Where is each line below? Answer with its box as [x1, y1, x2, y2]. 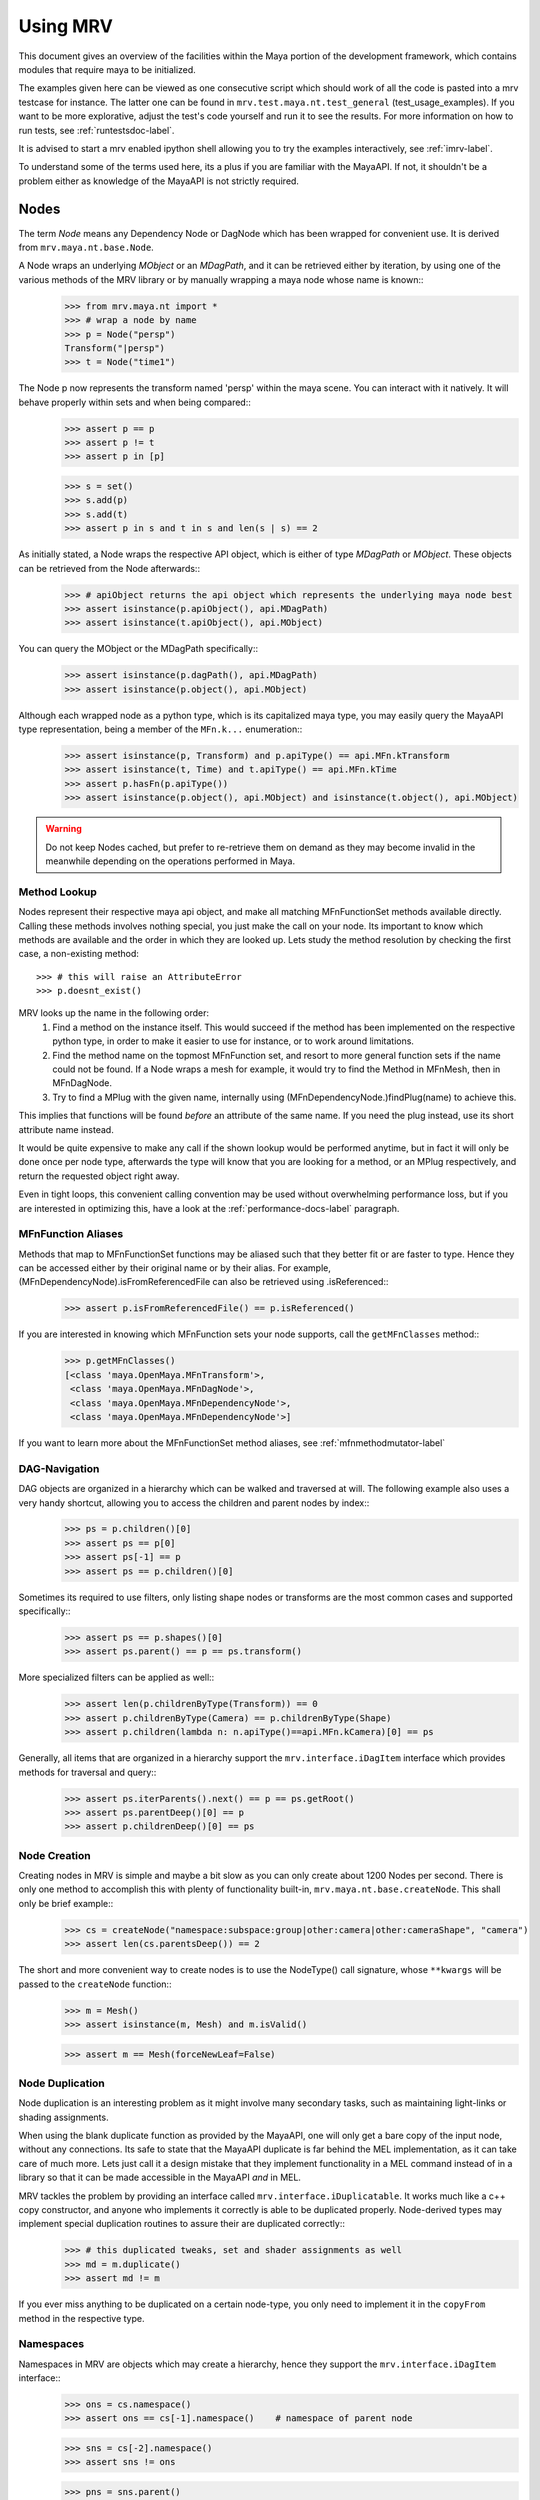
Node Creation [18, 1848, 91, 1862]
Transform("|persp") [64, 342, 165, 354]
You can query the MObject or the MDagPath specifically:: [18, 643, 259, 655]
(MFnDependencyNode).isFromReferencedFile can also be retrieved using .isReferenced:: [18, 1276, 389, 1288]
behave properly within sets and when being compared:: [18, 396, 252, 408]
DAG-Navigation [18, 1461, 100, 1475]
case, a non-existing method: [18, 948, 140, 960]
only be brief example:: [18, 1897, 114, 1909]
